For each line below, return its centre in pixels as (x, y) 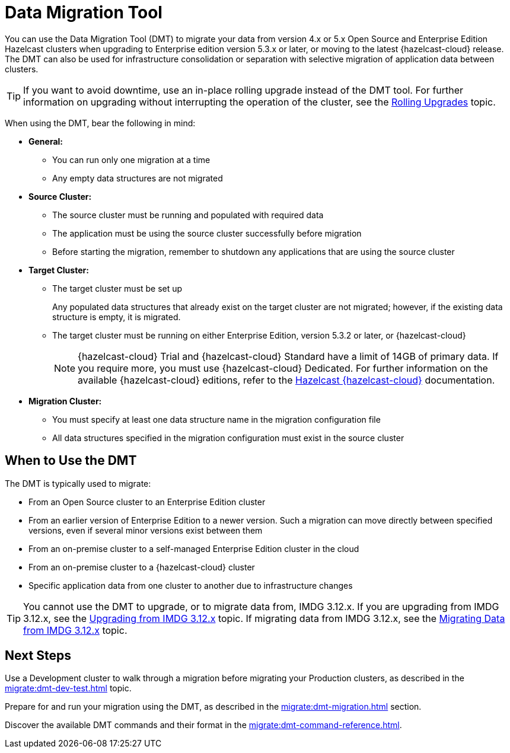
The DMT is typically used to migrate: (78, 483)
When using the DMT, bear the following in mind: (100, 123)
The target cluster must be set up (117, 288)
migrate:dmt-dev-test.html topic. (68, 688)
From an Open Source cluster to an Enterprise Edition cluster (147, 502)
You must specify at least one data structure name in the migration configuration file (216, 419)
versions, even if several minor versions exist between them (146, 530)
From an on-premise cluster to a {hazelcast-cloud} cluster (142, 567)
